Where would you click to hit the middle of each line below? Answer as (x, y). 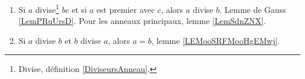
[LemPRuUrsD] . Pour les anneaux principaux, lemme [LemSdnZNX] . (142, 21)
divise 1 (47, 8)
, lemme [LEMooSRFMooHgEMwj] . (216, 40)
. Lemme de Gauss (253, 9)
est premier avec (126, 9)
